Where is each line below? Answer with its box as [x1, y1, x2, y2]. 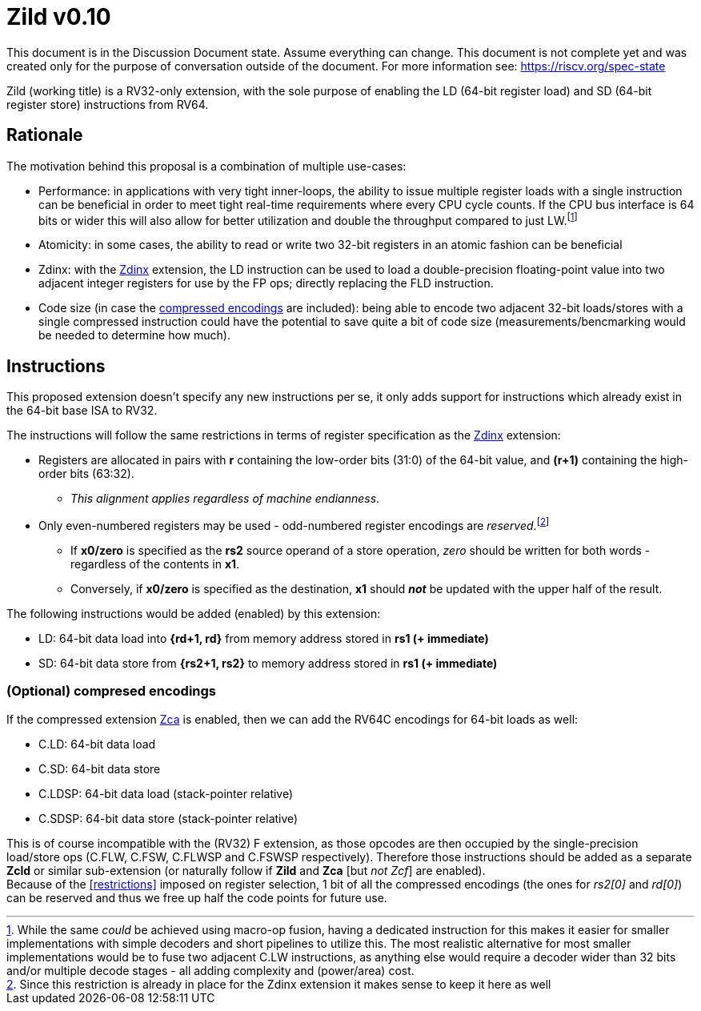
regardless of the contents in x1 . [70, 556, 240, 571]
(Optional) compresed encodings [6, 683, 217, 700]
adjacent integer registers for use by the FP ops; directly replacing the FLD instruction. [38, 276, 494, 291]
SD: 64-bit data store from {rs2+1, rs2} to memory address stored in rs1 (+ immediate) [38, 656, 498, 670]
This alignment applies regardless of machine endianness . [70, 491, 380, 506]
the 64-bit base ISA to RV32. [6, 403, 158, 418]
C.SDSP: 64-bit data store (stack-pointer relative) [38, 811, 298, 825]
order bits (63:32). [38, 467, 134, 481]
